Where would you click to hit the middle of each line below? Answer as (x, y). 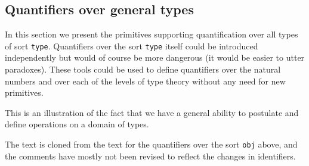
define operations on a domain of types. (77, 124)
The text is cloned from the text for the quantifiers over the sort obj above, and (151, 144)
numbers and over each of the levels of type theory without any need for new (145, 81)
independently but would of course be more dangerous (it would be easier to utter (155, 57)
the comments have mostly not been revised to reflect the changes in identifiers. (150, 156)
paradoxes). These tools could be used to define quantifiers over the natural (143, 69)
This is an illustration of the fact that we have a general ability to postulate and (152, 112)
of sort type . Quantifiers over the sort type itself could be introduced (132, 46)
